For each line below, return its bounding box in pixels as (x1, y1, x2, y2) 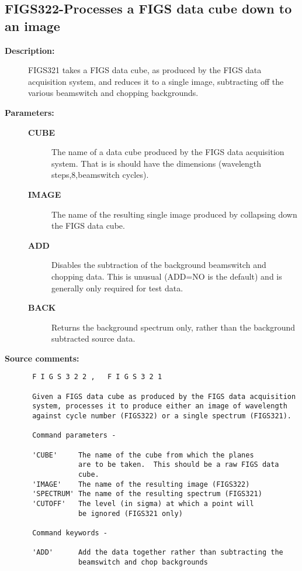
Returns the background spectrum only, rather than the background (51, 321, 296, 333)
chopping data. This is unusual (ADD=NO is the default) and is (51, 270, 282, 282)
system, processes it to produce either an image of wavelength (32, 402, 287, 411)
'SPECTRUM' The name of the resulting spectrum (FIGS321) (32, 490, 262, 498)
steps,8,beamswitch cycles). (51, 168, 149, 181)
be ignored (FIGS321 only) (78, 509, 183, 518)
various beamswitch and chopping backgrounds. (28, 87, 199, 99)
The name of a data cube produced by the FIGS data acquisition (51, 146, 284, 158)
